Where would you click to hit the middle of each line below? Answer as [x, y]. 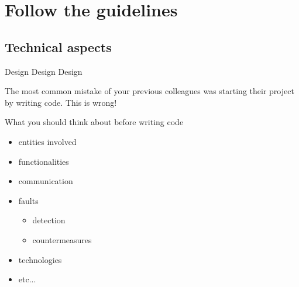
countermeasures [62, 239]
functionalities [44, 161]
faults [28, 200]
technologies [40, 259]
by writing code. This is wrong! [61, 102]
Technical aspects [58, 46]
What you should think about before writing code [94, 122]
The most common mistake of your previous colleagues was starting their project [149, 91]
